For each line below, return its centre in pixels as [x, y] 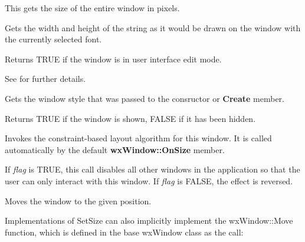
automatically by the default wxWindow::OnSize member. [115, 149]
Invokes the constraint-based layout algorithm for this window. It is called [138, 138]
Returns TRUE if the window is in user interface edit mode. [113, 59]
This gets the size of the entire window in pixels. [92, 8]
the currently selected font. [53, 39]
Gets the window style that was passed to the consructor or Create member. [145, 98]
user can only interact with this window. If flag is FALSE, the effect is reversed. [149, 180]
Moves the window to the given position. [78, 200]
